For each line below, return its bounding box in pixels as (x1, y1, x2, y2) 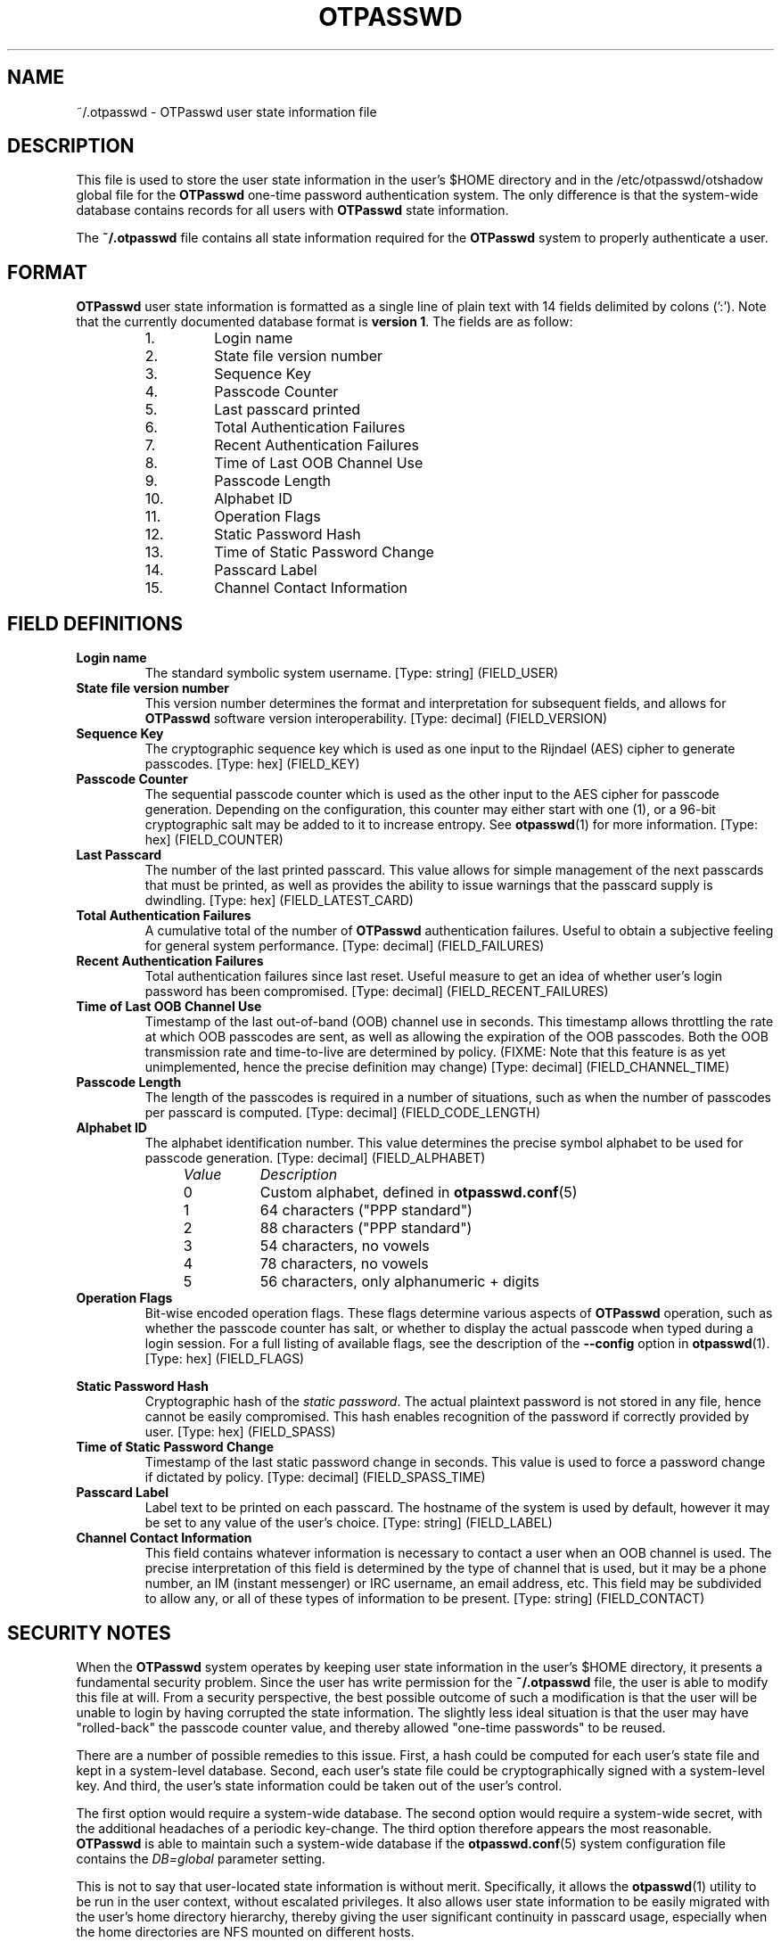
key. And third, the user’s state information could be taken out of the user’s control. (76, 1777, 563, 1793)
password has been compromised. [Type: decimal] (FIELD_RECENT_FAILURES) (144, 983, 609, 1000)
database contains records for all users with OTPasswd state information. (76, 202, 509, 218)
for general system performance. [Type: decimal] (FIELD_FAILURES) (144, 938, 545, 954)
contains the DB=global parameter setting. (76, 1850, 325, 1866)
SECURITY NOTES (7, 1621, 171, 1644)
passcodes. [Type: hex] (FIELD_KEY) (144, 756, 360, 772)
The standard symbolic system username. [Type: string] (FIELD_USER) (144, 665, 559, 681)
